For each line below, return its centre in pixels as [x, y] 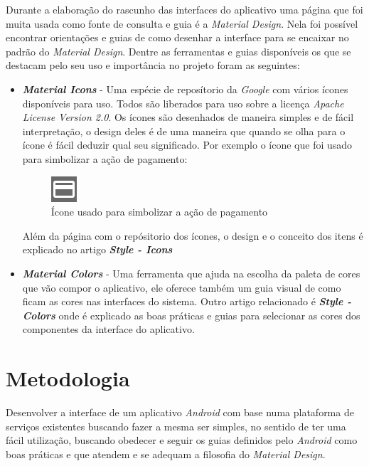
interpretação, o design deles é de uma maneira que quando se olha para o [184, 131]
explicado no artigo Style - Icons [97, 249]
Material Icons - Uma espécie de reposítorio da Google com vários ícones [185, 89]
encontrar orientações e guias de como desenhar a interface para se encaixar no [177, 37]
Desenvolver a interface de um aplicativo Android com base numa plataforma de [180, 412]
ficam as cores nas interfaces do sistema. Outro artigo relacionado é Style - [187, 301]
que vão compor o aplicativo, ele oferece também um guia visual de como [182, 287]
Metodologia [68, 378]
